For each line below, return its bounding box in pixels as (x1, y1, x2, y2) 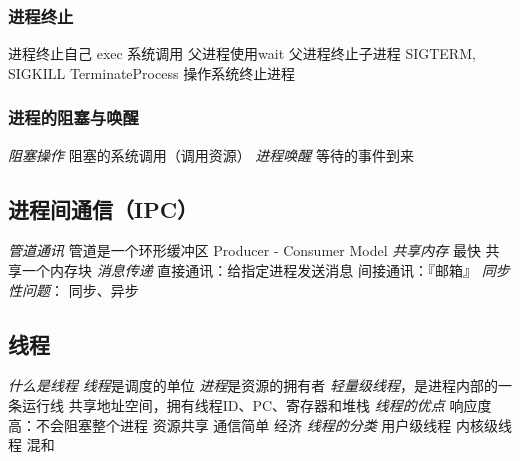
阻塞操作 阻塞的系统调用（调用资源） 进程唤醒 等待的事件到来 (8, 144, 414, 165)
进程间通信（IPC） (8, 193, 199, 224)
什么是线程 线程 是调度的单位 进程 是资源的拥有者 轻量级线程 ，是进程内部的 (8, 375, 499, 396)
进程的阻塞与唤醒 (8, 105, 139, 130)
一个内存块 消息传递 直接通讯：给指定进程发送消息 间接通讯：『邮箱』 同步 (21, 260, 510, 281)
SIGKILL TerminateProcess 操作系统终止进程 (8, 62, 296, 83)
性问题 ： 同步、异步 (8, 279, 139, 300)
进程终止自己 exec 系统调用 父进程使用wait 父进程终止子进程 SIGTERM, (8, 43, 476, 64)
